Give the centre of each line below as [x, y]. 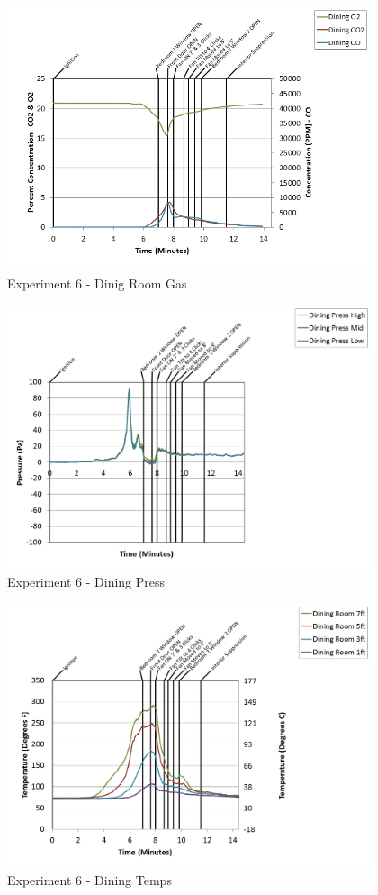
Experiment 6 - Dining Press [86, 582]
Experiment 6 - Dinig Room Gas [97, 283]
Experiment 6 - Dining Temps [90, 880]
